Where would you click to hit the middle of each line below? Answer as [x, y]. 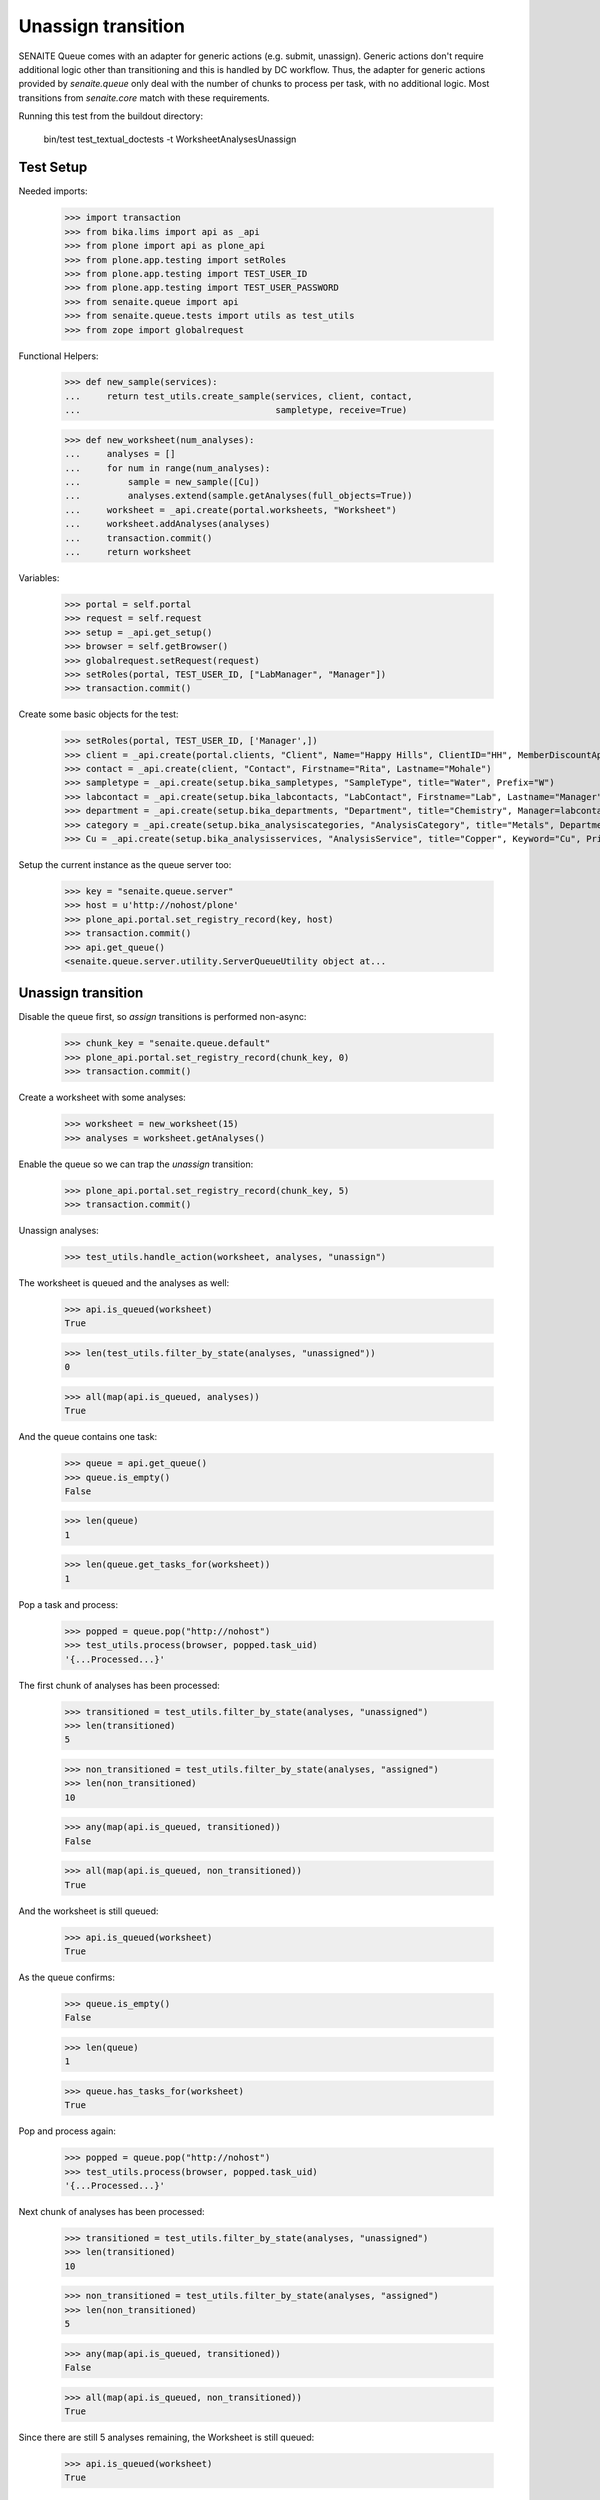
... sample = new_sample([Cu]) [162, 482]
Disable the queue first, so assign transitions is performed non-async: [162, 1017]
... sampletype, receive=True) [236, 410]
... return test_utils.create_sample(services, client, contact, [238, 396]
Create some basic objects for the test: [98, 714]
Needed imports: [53, 191]
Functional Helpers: [58, 356]
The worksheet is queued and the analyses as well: [124, 1282]
